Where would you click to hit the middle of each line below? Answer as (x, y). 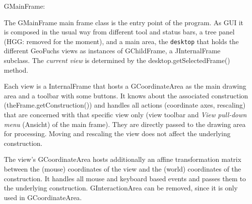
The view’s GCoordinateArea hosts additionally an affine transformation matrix (123, 159)
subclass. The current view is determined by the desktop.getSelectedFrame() (117, 60)
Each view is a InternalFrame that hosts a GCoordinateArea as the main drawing (125, 86)
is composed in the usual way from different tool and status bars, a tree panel (119, 32)
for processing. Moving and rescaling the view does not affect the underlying (117, 133)
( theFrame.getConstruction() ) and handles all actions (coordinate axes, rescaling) (125, 105)
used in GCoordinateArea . (43, 197)
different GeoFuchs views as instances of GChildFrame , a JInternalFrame (112, 51)
